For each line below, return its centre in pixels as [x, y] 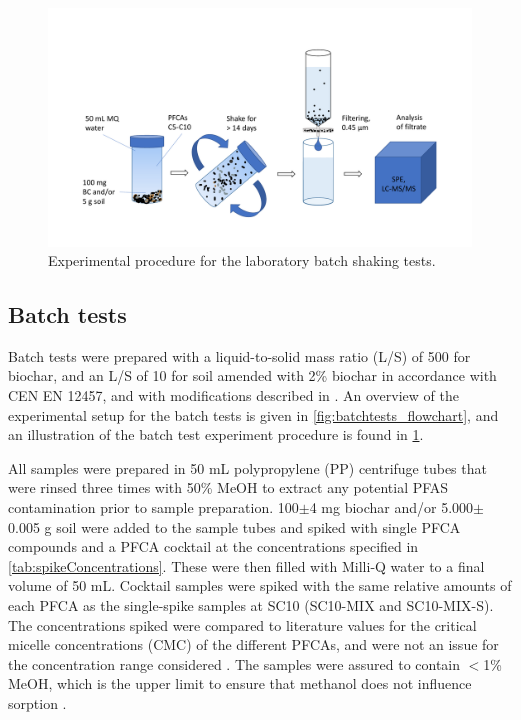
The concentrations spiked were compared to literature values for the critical [242, 624]
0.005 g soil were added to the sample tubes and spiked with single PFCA [234, 526]
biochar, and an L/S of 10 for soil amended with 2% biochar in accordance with [252, 375]
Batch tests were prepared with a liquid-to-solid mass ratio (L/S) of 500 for [239, 355]
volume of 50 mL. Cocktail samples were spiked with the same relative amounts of [260, 585]
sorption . [37, 702]
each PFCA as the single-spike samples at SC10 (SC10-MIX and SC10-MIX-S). [251, 605]
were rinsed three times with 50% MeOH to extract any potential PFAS [228, 487]
